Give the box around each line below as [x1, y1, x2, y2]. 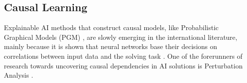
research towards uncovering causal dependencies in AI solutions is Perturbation [4, 60, 243, 70]
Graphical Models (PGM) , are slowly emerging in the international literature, [4, 32, 237, 42]
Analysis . [4, 70, 34, 80]
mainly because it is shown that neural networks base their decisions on [4, 41, 217, 51]
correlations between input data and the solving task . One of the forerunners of [4, 50, 243, 61]
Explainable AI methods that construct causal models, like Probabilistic [4, 22, 219, 33]
